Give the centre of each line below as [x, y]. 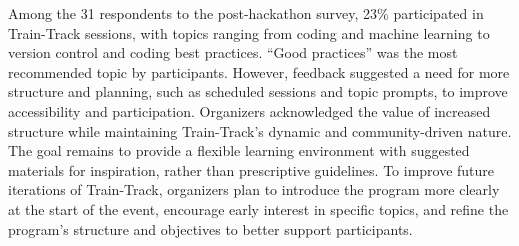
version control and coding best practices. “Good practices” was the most [233, 52]
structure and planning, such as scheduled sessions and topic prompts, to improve [258, 91]
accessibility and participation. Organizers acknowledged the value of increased [249, 110]
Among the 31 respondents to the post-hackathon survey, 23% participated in [246, 13]
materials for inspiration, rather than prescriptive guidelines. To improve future [251, 169]
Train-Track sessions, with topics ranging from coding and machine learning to [249, 32]
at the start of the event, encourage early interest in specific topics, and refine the [258, 208]
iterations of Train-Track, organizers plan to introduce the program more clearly [254, 189]
